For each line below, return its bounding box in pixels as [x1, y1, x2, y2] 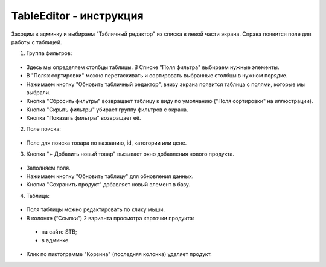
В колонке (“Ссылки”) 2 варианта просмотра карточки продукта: [26, 214, 194, 222]
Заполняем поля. [26, 164, 71, 171]
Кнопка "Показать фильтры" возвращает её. [26, 114, 141, 122]
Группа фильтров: [26, 50, 72, 57]
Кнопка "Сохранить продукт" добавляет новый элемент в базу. [26, 181, 190, 188]
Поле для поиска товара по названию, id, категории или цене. [26, 139, 187, 147]
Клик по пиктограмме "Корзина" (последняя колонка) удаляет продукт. [26, 250, 213, 257]
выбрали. [26, 88, 51, 96]
